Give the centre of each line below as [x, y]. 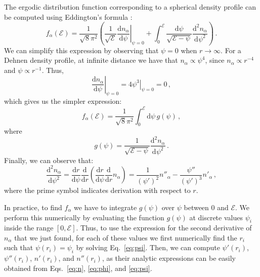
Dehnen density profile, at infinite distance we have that [91, 60]
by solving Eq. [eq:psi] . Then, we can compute [148, 247]
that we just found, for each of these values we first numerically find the [126, 237]
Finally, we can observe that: [49, 160]
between [196, 207]
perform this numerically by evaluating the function [84, 217]
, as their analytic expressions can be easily [169, 258]
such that [19, 247]
